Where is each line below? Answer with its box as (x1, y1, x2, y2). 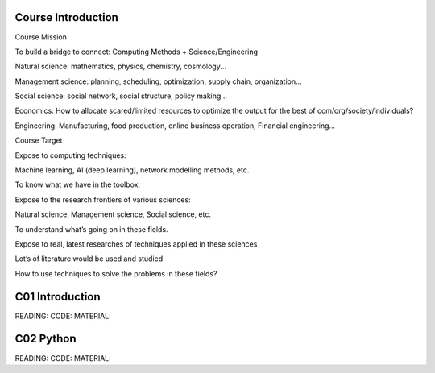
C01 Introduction (14, 290, 101, 304)
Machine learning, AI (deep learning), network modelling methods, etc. (14, 165, 250, 175)
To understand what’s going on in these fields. (14, 224, 168, 234)
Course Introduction (14, 10, 118, 24)
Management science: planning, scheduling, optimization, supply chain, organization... (14, 77, 302, 86)
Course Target (14, 135, 63, 145)
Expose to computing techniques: (14, 150, 126, 160)
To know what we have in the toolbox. (14, 180, 141, 189)
